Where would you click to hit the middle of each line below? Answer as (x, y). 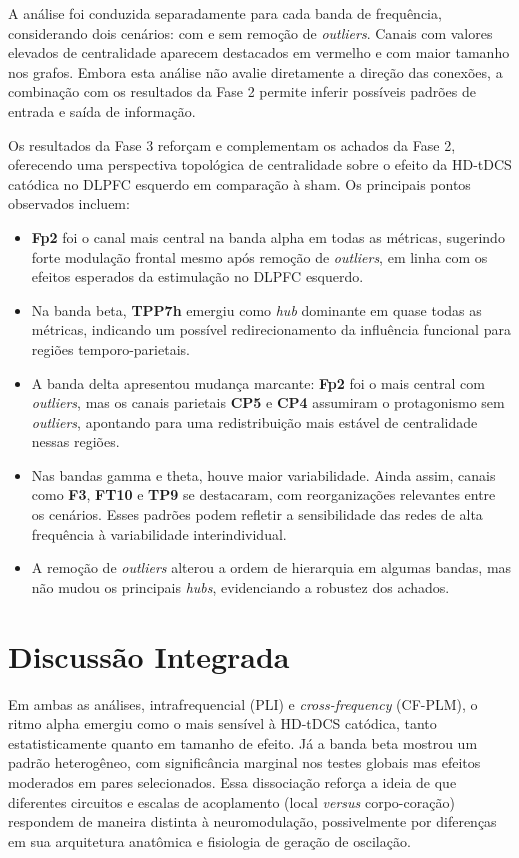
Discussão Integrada (149, 655)
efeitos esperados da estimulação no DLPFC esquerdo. (197, 276)
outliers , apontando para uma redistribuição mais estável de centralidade (254, 421)
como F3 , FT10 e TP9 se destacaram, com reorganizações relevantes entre (263, 494)
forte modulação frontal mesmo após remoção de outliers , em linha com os (259, 256)
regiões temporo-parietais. (110, 348)
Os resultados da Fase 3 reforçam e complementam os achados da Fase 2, (232, 144)
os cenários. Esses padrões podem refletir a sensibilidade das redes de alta (257, 514)
